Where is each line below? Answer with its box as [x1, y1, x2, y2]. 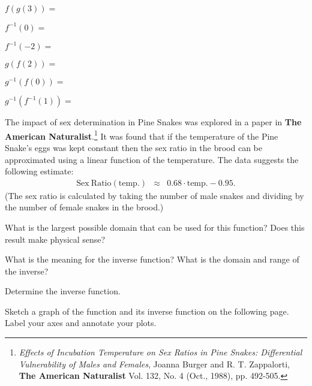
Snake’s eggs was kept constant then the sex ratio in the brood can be [5, 141, 262, 153]
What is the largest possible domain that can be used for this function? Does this [5, 221, 305, 233]
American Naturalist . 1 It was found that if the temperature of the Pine [5, 128, 278, 142]
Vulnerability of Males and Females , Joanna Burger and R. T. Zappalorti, [19, 357, 290, 370]
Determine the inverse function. [5, 285, 121, 297]
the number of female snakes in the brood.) [5, 201, 164, 213]
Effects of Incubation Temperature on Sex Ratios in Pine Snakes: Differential [19, 346, 302, 358]
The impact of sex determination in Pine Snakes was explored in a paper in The [5, 116, 302, 128]
